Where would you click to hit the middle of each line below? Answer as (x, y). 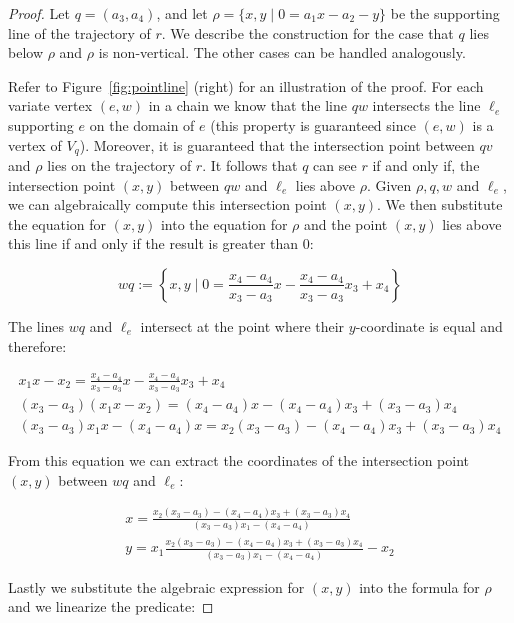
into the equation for (224, 223)
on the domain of (142, 124)
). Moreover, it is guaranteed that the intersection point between (277, 144)
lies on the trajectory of (119, 165)
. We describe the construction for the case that (307, 32)
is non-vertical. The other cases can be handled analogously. (282, 52)
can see (335, 165)
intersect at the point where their (242, 325)
